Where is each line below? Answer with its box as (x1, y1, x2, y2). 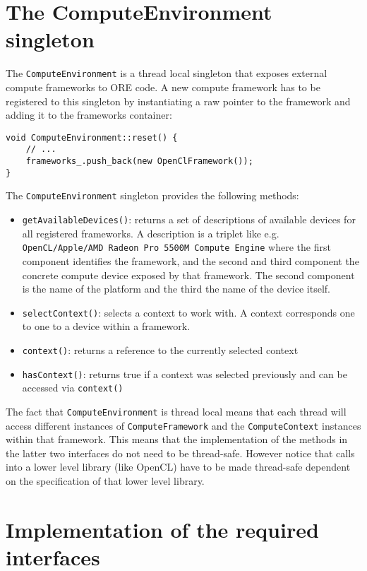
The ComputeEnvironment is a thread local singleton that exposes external (6, 66, 327, 81)
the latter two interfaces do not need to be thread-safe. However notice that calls (6, 445, 355, 460)
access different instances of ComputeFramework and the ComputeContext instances (6, 418, 361, 432)
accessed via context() (22, 380, 124, 395)
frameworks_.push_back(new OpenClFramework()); (25, 156, 253, 167)
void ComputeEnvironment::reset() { (6, 132, 178, 143)
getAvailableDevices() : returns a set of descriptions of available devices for (22, 212, 356, 227)
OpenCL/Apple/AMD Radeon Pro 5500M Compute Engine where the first (22, 240, 331, 254)
